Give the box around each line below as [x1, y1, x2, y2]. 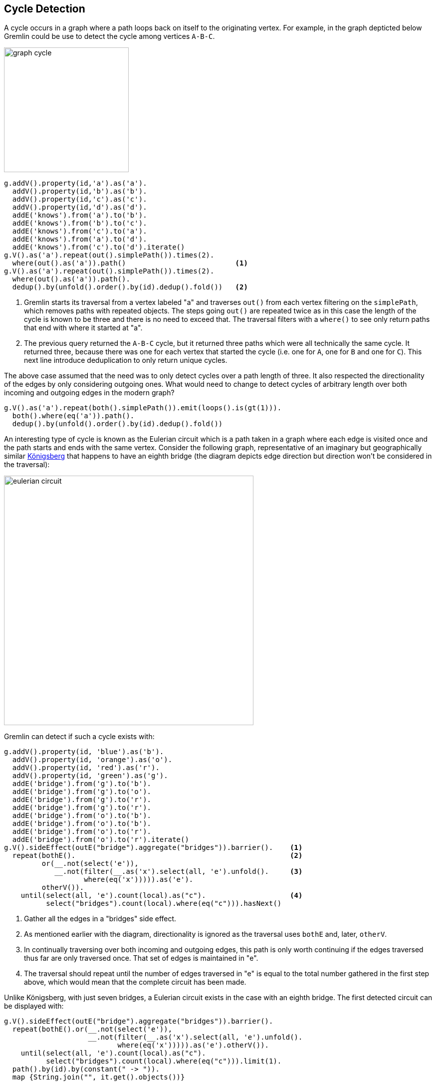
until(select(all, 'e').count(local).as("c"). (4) [20, 891, 303, 900]
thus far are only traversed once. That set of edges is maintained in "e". [24, 954, 258, 963]
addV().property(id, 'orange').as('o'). [12, 756, 173, 764]
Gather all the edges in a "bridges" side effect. [24, 914, 177, 923]
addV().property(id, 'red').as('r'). [12, 764, 160, 772]
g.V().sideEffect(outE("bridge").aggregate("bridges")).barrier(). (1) [4, 843, 303, 852]
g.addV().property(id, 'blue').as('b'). [4, 748, 164, 756]
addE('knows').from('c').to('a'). [12, 227, 147, 236]
